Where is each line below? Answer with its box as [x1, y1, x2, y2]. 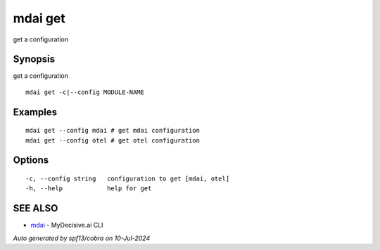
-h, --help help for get [25, 185, 152, 192]
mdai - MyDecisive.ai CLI [30, 221, 103, 230]
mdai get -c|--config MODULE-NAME [25, 88, 144, 96]
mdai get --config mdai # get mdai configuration [25, 126, 201, 135]
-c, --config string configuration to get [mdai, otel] [25, 175, 230, 183]
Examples [13, 106, 58, 118]
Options [13, 154, 49, 166]
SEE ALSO [13, 202, 58, 214]
